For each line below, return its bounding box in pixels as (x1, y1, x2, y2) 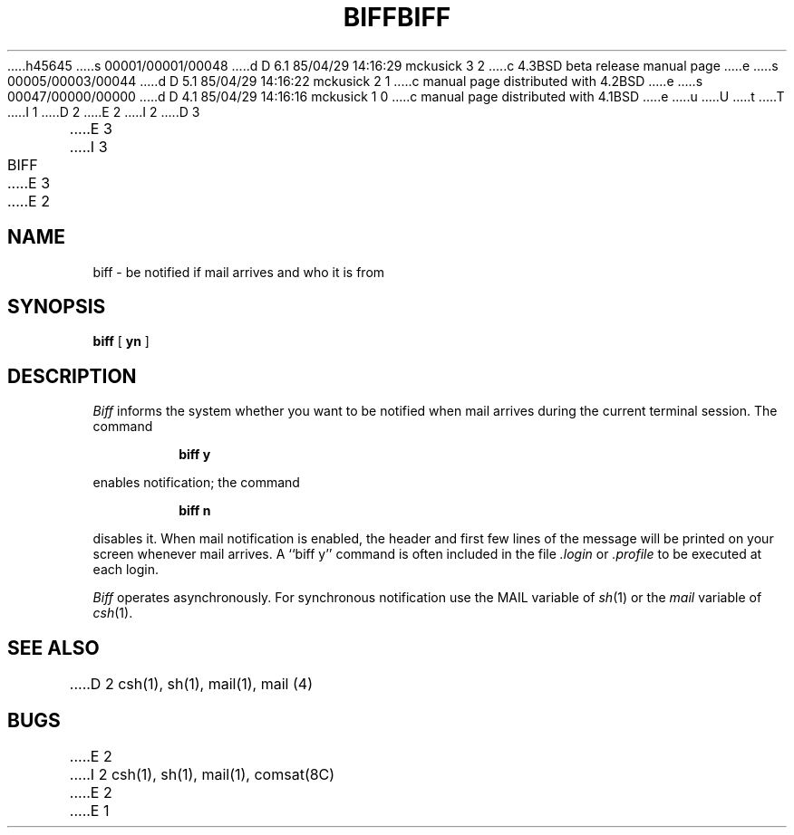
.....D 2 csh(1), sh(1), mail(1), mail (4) (69, 675, 313, 694)
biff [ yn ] (92, 333, 150, 350)
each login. (92, 561, 160, 578)
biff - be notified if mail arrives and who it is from (92, 264, 385, 280)
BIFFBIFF (343, 2, 451, 33)
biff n (179, 503, 211, 519)
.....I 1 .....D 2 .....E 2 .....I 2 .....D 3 (7, 103, 200, 120)
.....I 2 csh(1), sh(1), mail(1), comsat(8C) (69, 764, 335, 783)
